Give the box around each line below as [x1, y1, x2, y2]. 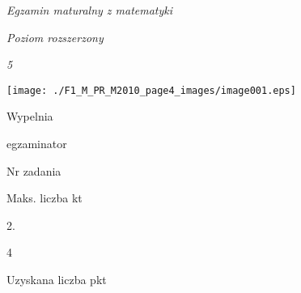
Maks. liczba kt [6, 189, 83, 206]
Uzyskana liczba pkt [6, 271, 107, 287]
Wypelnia [6, 108, 53, 125]
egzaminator [6, 135, 67, 152]
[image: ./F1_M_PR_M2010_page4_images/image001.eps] [6, 84, 296, 96]
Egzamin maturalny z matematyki [6, 2, 173, 18]
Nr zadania [6, 162, 61, 179]
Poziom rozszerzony [6, 28, 104, 45]
